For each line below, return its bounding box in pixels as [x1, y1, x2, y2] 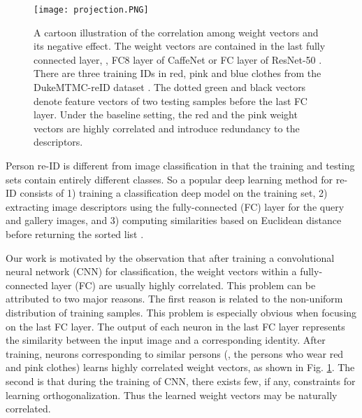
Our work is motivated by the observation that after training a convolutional [6, 250, 335, 265]
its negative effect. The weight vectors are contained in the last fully [34, 39, 326, 53]
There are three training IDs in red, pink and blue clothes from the [34, 66, 321, 81]
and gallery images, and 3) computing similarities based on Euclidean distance [6, 213, 342, 228]
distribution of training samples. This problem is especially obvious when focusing [6, 305, 357, 319]
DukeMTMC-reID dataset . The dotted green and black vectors [34, 80, 306, 95]
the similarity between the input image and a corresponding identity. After [6, 333, 326, 347]
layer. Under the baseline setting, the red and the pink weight [34, 107, 298, 122]
